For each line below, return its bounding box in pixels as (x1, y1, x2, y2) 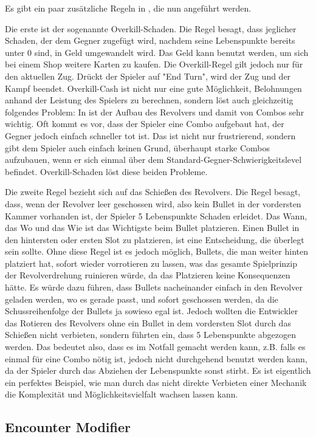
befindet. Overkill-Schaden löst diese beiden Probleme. (5, 165, 208, 177)
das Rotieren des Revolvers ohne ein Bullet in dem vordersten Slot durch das (5, 316, 291, 329)
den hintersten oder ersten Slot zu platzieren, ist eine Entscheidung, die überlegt (5, 233, 304, 246)
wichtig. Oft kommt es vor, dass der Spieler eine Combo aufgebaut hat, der (5, 117, 284, 130)
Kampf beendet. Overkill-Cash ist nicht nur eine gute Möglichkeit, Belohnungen (5, 81, 302, 94)
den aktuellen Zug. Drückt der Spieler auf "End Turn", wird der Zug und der (5, 69, 291, 82)
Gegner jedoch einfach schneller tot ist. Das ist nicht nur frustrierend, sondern (5, 129, 296, 142)
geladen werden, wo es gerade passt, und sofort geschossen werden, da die (5, 292, 278, 305)
